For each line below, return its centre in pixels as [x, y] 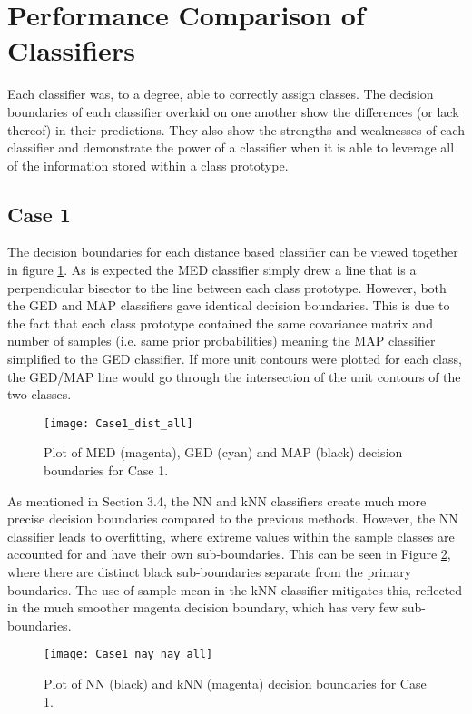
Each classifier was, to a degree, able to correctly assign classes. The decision [221, 94]
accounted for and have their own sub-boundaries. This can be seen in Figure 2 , [229, 554]
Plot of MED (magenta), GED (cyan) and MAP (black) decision [223, 452]
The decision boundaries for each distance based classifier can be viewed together [233, 252]
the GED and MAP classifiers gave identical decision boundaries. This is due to [229, 305]
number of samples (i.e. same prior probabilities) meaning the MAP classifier [221, 341]
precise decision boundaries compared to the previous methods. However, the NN [233, 518]
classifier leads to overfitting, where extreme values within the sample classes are [231, 536]
